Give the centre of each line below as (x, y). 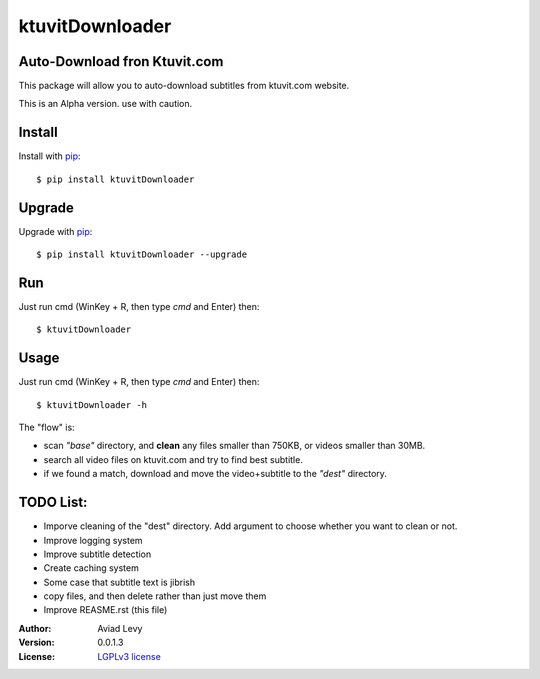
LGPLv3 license (129, 656)
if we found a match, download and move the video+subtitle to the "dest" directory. (215, 474)
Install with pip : (49, 156)
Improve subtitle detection (97, 554)
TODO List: (53, 502)
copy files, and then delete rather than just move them (155, 596)
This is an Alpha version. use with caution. (105, 104)
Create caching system (91, 568)
